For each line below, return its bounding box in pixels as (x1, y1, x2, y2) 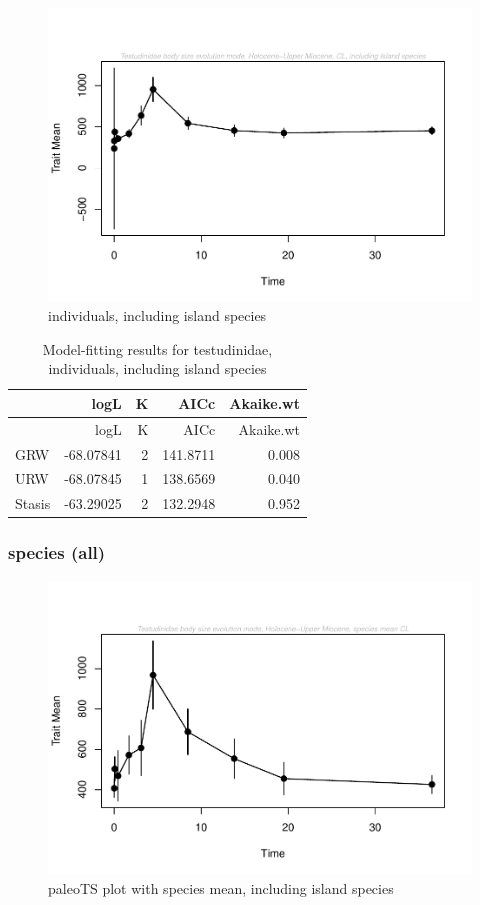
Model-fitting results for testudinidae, (42, 338, 273, 359)
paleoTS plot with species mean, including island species (48, 877, 394, 898)
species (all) (8, 540, 106, 565)
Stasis (15, 493, 51, 514)
